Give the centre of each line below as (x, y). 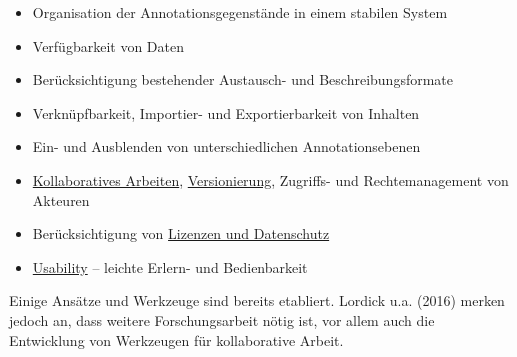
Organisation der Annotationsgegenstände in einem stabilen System (240, 12)
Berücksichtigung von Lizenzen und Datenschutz (181, 233)
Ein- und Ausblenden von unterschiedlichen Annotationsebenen (226, 146)
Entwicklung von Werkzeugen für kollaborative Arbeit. (176, 339)
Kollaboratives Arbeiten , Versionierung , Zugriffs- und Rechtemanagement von (270, 179)
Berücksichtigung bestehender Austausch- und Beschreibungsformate (243, 79)
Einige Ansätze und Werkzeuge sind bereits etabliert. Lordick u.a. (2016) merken (257, 300)
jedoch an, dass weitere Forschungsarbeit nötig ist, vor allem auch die (222, 319)
